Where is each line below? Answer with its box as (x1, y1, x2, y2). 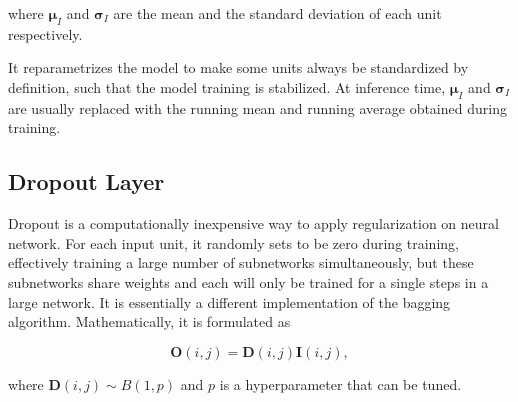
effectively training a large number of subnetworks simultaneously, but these (8, 252, 474, 273)
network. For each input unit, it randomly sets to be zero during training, (8, 232, 459, 253)
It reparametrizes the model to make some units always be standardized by (8, 57, 469, 78)
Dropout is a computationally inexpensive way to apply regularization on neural (8, 213, 499, 234)
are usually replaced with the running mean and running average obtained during (8, 97, 507, 118)
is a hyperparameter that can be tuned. (219, 373, 462, 394)
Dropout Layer (8, 166, 165, 197)
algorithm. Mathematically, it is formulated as (8, 311, 291, 332)
